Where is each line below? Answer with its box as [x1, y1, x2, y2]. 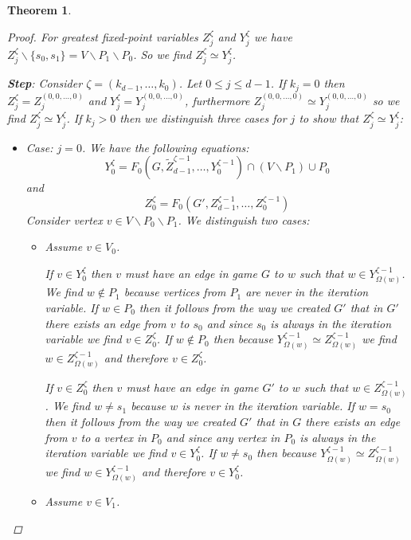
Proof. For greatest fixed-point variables [7, 28, 198, 45]
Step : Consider [7, 75, 83, 92]
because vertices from [123, 284, 226, 300]
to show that [299, 110, 359, 127]
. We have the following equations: [81, 139, 249, 155]
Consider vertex [25, 211, 103, 228]
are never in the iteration [245, 284, 369, 300]
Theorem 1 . [7, 2, 72, 18]
